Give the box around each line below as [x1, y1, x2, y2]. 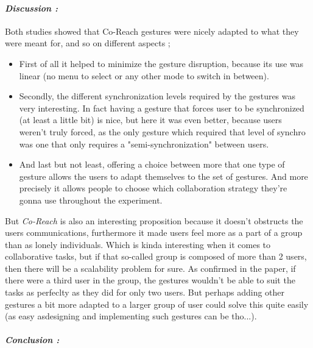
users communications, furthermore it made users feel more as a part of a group [5, 226, 303, 239]
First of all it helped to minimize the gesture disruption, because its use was [19, 57, 304, 69]
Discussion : [5, 1, 58, 14]
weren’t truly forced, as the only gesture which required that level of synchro [19, 125, 306, 138]
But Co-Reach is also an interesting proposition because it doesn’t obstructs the [5, 214, 303, 227]
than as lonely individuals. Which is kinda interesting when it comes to [5, 238, 271, 250]
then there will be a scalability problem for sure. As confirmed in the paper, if [5, 261, 296, 274]
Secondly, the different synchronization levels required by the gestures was [19, 90, 296, 102]
